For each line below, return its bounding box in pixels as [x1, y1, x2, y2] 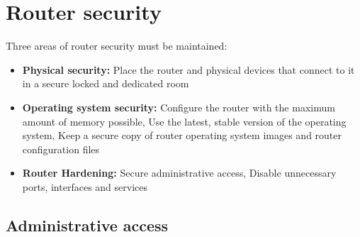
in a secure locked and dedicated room [22, 76, 189, 91]
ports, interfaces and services [22, 179, 147, 194]
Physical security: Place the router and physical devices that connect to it [22, 62, 355, 77]
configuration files [22, 141, 100, 156]
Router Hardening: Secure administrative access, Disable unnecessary [22, 165, 337, 180]
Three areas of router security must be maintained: [6, 38, 227, 53]
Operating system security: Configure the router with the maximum [22, 99, 335, 114]
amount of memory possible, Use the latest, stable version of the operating [22, 114, 347, 128]
